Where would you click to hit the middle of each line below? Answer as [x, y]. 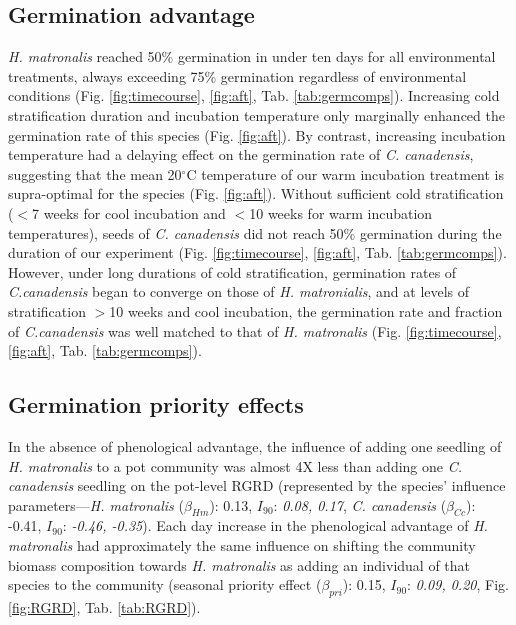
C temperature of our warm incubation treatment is [345, 173]
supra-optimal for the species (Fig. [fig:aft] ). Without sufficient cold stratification [256, 193]
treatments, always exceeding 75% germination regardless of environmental [237, 75]
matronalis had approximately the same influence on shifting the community [242, 545]
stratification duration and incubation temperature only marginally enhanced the [256, 114]
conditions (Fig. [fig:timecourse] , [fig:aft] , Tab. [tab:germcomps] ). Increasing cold [254, 95]
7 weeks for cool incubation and [129, 212]
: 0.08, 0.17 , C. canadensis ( [360, 504]
